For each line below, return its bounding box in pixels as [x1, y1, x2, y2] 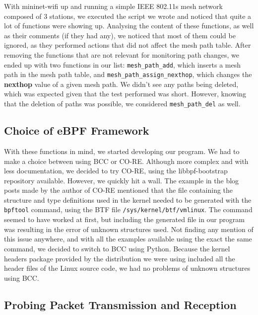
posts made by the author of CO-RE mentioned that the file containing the [4, 185, 233, 195]
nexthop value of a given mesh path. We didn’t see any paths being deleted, [4, 79, 239, 89]
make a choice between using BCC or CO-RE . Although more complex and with [4, 156, 249, 166]
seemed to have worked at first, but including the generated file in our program [4, 214, 245, 225]
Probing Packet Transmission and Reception [4, 297, 237, 312]
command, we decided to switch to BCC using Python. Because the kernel [4, 243, 230, 253]
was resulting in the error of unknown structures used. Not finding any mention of [4, 224, 254, 234]
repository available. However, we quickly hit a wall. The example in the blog [4, 175, 239, 185]
